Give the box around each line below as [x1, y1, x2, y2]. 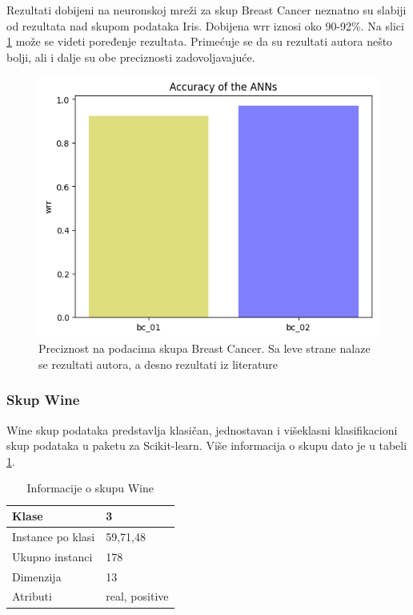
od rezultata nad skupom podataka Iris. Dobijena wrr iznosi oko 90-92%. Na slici [6, 17, 404, 34]
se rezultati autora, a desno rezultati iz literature [38, 355, 279, 372]
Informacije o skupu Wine [26, 479, 154, 496]
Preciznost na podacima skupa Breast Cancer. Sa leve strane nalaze [38, 340, 371, 357]
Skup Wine [6, 390, 80, 410]
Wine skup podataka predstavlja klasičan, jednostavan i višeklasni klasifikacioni [6, 421, 398, 438]
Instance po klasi [12, 528, 95, 544]
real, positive [106, 588, 169, 605]
